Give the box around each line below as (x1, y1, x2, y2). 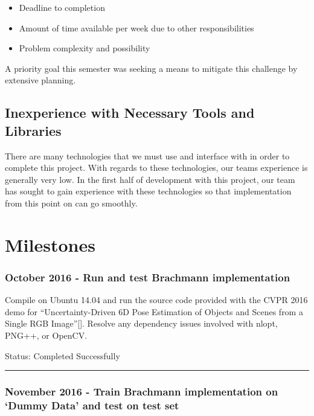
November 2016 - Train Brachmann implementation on (5, 384, 278, 399)
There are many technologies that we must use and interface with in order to (5, 149, 290, 162)
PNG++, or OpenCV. (5, 328, 88, 341)
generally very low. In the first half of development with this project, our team (5, 173, 295, 185)
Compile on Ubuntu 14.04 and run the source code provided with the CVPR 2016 (5, 293, 308, 306)
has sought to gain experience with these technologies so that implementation (5, 185, 292, 197)
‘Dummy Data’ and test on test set (5, 397, 179, 412)
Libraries (5, 121, 62, 139)
